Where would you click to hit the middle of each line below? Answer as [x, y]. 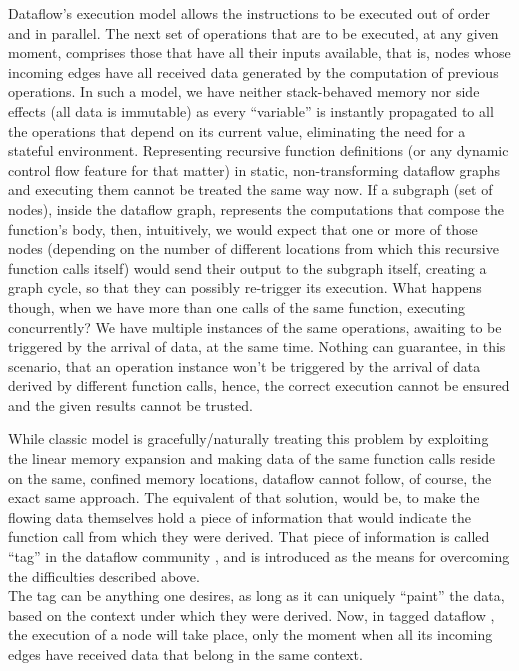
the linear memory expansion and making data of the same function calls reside [251, 458]
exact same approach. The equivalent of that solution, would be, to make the [244, 497]
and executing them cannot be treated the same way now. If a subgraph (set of [250, 189]
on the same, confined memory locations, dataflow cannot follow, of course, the [250, 477]
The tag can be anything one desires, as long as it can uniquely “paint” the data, [256, 595]
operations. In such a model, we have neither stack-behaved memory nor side [244, 91]
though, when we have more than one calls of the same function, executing [237, 306]
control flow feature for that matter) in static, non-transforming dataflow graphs [254, 169]
